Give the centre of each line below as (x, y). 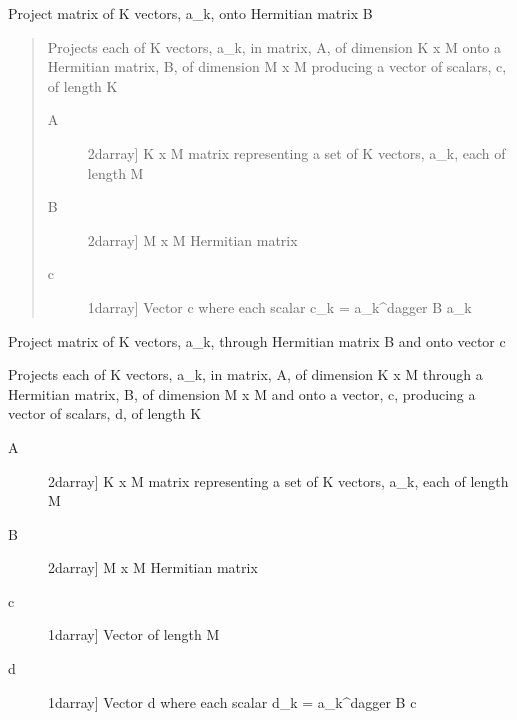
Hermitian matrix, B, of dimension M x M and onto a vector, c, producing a (242, 393)
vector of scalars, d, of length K (105, 413)
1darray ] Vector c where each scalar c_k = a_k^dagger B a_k (279, 306)
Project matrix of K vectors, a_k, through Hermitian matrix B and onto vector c (257, 340)
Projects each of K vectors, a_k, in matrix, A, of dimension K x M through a (245, 374)
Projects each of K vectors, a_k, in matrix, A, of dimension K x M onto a (274, 46)
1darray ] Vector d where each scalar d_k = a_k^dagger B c (232, 701)
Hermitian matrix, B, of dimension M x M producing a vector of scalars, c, (277, 66)
